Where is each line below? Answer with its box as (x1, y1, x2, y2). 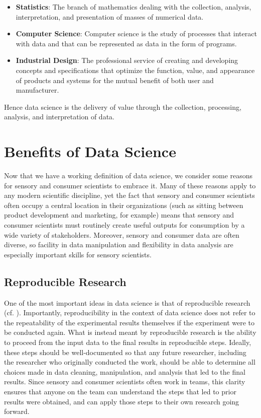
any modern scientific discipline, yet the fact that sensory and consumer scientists (4, 190, 255, 200)
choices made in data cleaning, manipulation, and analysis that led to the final (4, 366, 245, 377)
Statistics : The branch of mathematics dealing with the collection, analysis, (16, 2, 251, 12)
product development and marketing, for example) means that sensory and (4, 210, 234, 220)
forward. (4, 406, 30, 416)
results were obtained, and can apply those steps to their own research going (4, 396, 239, 406)
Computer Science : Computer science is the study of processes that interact (16, 28, 257, 39)
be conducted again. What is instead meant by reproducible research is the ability (4, 327, 256, 337)
